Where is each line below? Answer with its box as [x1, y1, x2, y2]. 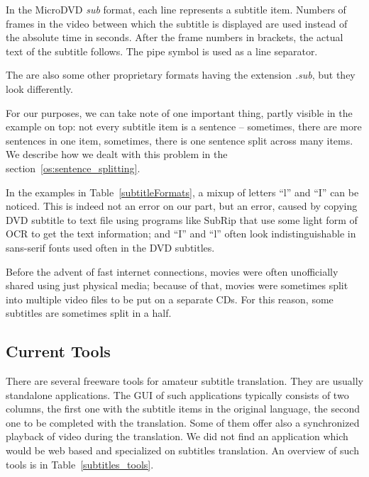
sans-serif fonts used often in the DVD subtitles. [6, 240, 215, 254]
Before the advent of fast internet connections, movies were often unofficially [6, 264, 338, 279]
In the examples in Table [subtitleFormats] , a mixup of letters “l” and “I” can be [6, 184, 359, 199]
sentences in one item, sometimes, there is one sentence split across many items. [6, 133, 353, 147]
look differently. [6, 81, 73, 96]
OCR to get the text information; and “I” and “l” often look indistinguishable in [6, 226, 356, 241]
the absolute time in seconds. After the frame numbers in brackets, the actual [6, 30, 343, 45]
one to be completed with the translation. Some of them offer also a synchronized [6, 415, 360, 430]
